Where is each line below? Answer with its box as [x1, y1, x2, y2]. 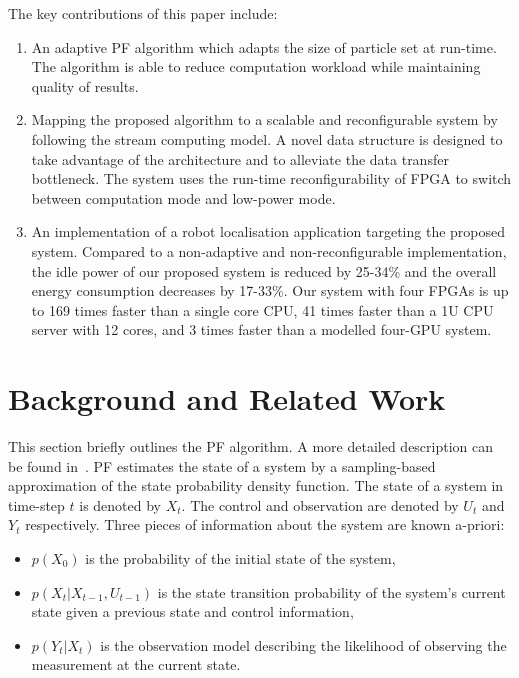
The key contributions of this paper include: [8, 3, 278, 23]
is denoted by [79, 494, 161, 515]
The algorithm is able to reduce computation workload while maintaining [31, 56, 481, 77]
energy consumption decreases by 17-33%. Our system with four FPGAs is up [31, 280, 509, 301]
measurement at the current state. [31, 654, 241, 675]
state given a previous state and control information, [31, 601, 354, 622]
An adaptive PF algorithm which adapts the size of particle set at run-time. [31, 36, 497, 57]
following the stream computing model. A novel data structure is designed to [31, 128, 503, 149]
